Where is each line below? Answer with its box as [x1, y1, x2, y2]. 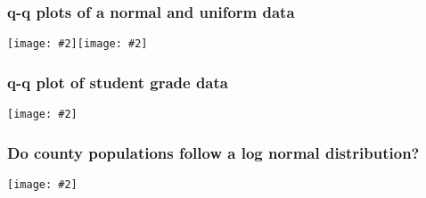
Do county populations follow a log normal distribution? [7, 141, 420, 163]
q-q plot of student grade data [7, 70, 228, 93]
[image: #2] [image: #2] [7, 37, 148, 51]
